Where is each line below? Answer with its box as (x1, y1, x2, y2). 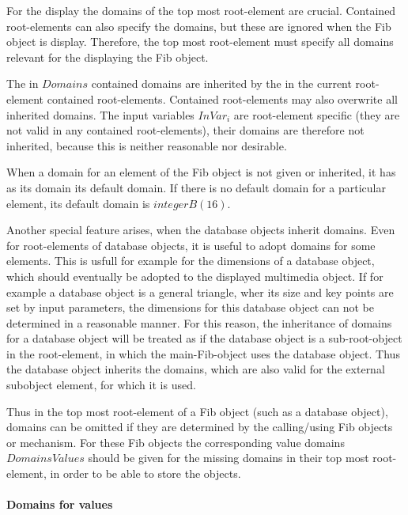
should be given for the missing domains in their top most (88, 449, 369, 466)
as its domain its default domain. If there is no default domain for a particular (6, 179, 387, 195)
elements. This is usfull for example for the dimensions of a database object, (6, 252, 375, 269)
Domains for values (6, 496, 113, 513)
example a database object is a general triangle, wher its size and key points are (6, 283, 394, 300)
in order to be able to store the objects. (50, 465, 241, 482)
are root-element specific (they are (233, 106, 400, 123)
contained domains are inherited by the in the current (91, 75, 352, 92)
